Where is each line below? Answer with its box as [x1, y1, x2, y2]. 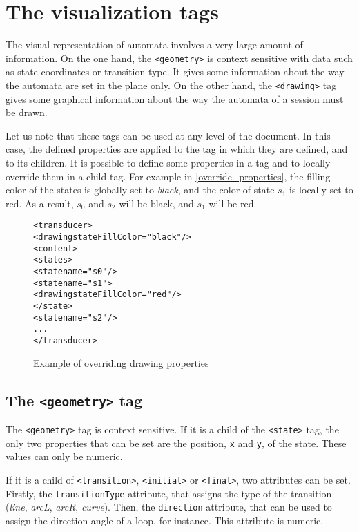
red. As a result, [6, 196, 74, 210]
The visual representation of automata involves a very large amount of [6, 37, 303, 52]
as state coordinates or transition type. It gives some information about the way [6, 64, 345, 79]
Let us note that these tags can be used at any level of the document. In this [6, 128, 331, 142]
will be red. [208, 196, 257, 210]
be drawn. [6, 105, 48, 120]
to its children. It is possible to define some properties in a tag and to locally [6, 155, 331, 169]
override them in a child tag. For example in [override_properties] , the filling [6, 169, 331, 183]
